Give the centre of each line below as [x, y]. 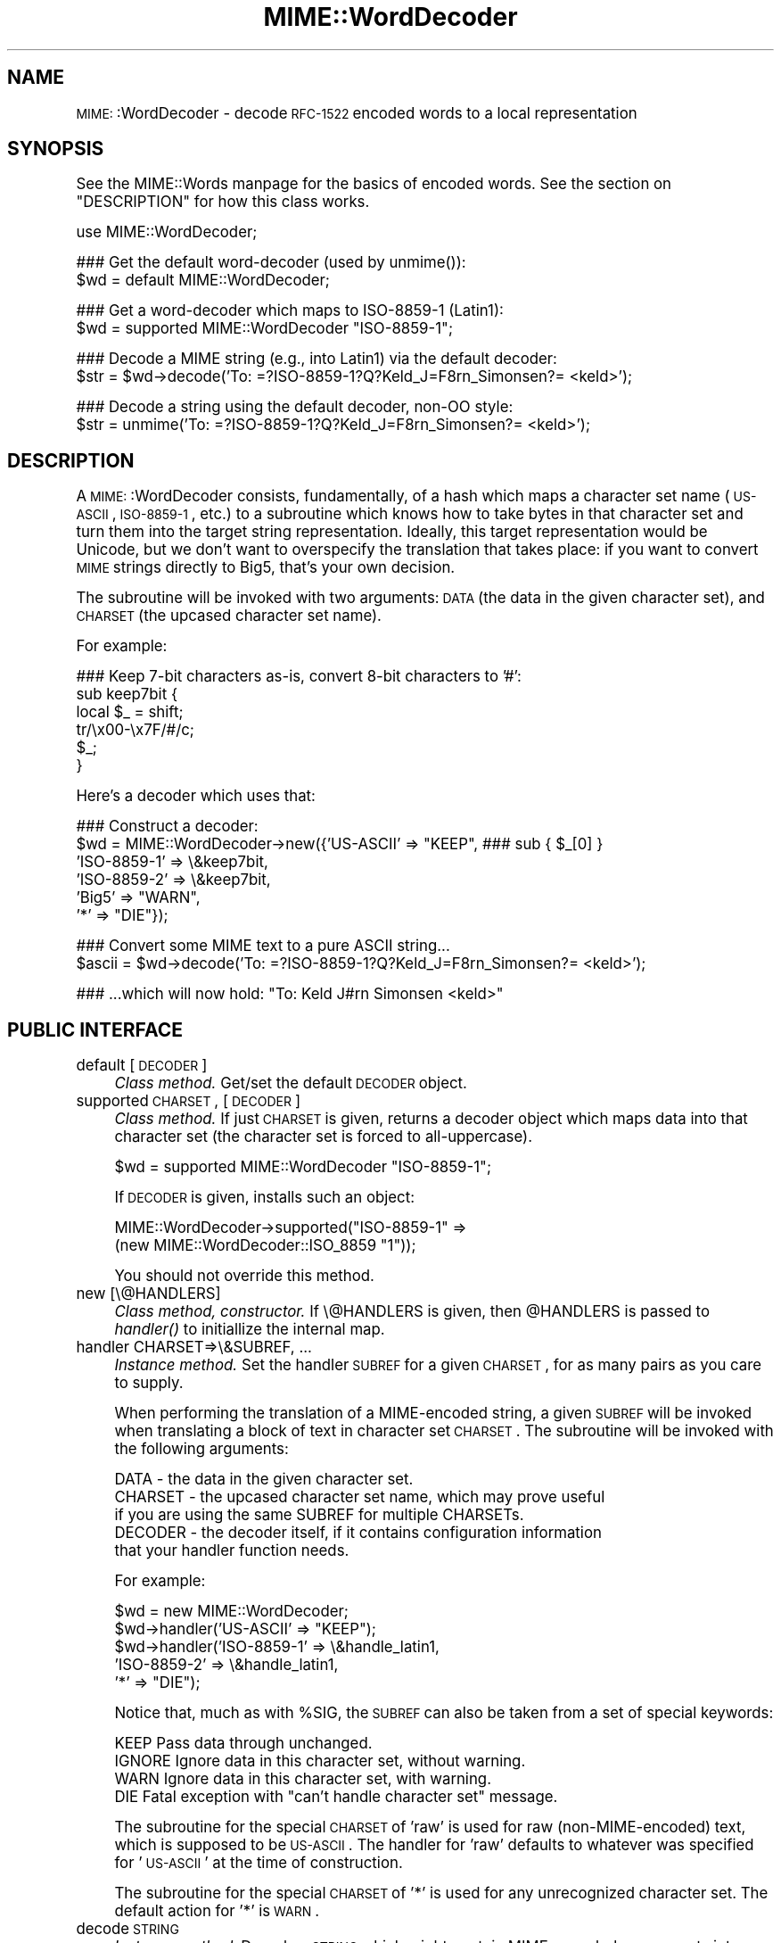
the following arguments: [201, 1449]
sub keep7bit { [127, 695]
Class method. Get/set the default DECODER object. [291, 1083]
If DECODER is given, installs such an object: [265, 1198]
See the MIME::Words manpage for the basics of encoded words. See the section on [374, 184]
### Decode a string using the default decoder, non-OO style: [295, 407]
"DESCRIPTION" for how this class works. [223, 202]
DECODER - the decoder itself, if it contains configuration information [358, 1533]
